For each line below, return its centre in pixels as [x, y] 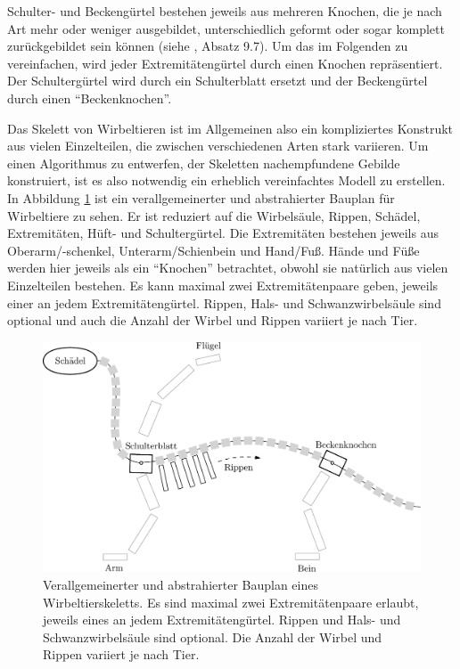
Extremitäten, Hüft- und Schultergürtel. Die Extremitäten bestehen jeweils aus [223, 233]
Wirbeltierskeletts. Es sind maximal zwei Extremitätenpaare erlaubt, [231, 602]
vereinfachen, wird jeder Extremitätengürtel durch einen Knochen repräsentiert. [225, 63]
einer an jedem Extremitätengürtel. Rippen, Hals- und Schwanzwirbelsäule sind [224, 302]
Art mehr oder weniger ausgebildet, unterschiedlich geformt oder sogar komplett [226, 28]
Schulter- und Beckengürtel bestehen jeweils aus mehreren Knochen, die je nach [225, 11]
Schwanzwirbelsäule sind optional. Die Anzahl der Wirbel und [213, 636]
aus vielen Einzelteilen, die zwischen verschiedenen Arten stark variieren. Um [218, 146]
